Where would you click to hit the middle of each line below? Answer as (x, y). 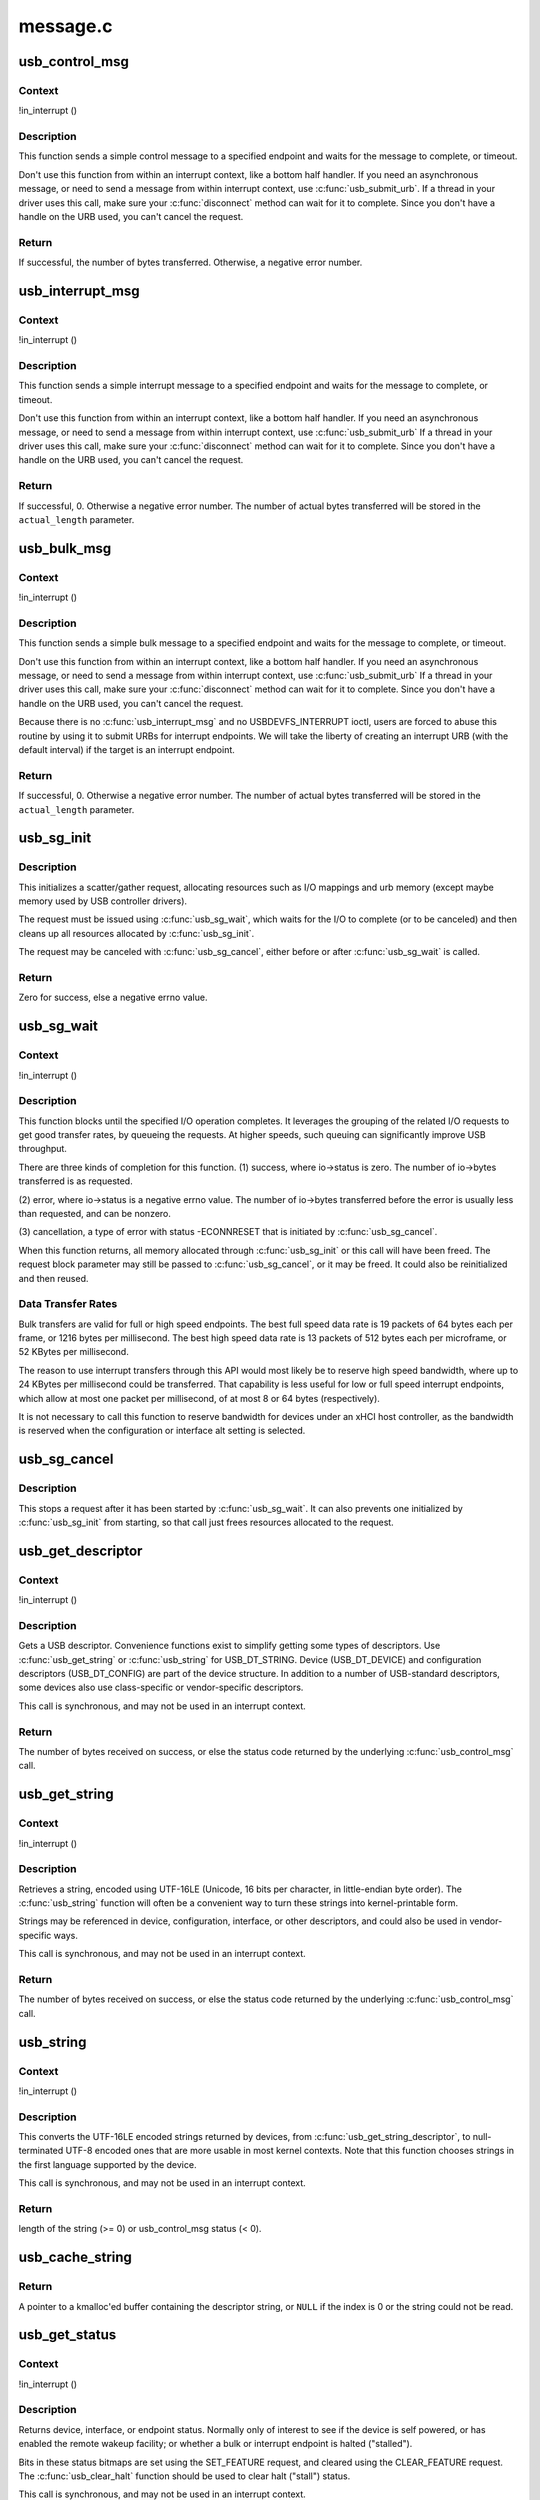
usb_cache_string (75, 2257)
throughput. (42, 1149)
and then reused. (53, 1278)
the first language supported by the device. (107, 2164)
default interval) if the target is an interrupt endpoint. (126, 749)
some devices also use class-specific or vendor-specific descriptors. (161, 1687)
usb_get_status (67, 2335)
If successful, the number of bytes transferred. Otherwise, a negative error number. (190, 262)
